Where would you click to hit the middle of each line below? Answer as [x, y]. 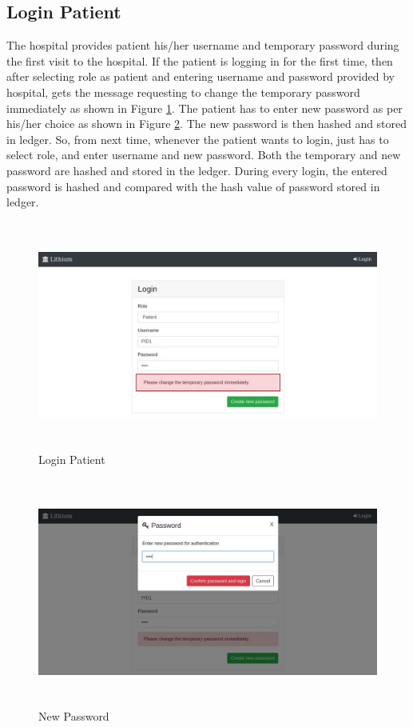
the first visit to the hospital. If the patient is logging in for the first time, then [200, 60]
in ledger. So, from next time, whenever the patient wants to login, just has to [198, 139]
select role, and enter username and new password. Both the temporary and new [204, 155]
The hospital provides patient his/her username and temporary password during [203, 45]
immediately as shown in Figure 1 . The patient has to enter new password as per [205, 108]
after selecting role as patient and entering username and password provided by [201, 76]
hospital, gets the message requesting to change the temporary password [183, 92]
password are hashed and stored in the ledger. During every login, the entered [197, 170]
